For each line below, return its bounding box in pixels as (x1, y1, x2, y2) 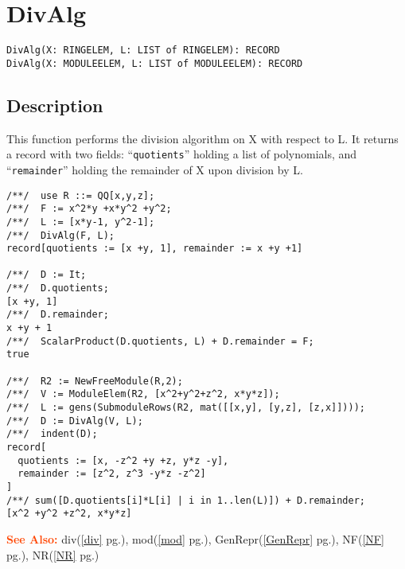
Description (6, 92, 103, 117)
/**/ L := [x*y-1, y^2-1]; (6, 216, 155, 228)
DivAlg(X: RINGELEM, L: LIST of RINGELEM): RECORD (6, 45, 280, 57)
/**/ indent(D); (6, 428, 98, 440)
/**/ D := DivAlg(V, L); (6, 415, 143, 427)
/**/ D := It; (6, 269, 87, 281)
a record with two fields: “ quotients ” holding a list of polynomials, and (6, 146, 357, 162)
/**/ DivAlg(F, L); (6, 229, 115, 241)
